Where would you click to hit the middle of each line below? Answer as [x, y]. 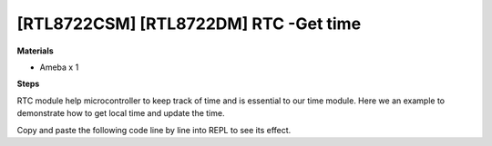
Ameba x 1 [59, 67]
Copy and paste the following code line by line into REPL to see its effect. [154, 130]
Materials [35, 51]
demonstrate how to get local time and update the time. [121, 113]
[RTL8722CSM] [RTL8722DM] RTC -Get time [189, 24]
